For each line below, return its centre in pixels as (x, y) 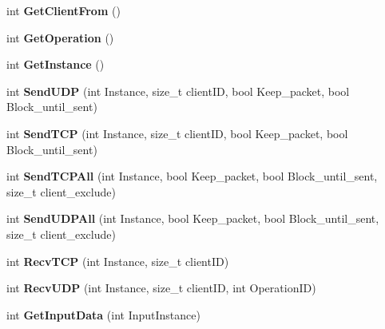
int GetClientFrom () (64, 10)
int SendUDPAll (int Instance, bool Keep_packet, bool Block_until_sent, (193, 218)
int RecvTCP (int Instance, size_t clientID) (118, 261)
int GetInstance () (56, 64)
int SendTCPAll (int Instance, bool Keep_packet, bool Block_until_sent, (192, 176)
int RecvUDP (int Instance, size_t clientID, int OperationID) (161, 288)
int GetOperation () (60, 37)
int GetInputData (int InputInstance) (103, 314)
